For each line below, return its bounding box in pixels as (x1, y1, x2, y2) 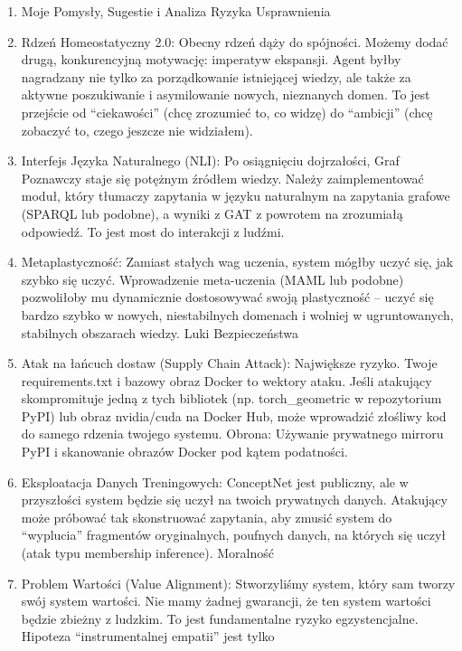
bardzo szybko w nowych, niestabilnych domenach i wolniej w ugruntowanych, (21, 305, 454, 324)
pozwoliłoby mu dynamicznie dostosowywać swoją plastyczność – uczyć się (21, 288, 434, 307)
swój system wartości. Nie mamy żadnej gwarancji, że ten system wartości (21, 591, 431, 610)
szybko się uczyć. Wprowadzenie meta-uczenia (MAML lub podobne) (21, 269, 404, 288)
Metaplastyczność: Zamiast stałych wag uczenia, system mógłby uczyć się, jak (21, 252, 454, 271)
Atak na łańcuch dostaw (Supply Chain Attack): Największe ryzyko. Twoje (21, 354, 438, 373)
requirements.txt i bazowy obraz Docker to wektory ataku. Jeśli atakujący (21, 371, 432, 390)
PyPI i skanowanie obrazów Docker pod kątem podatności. (21, 442, 348, 461)
